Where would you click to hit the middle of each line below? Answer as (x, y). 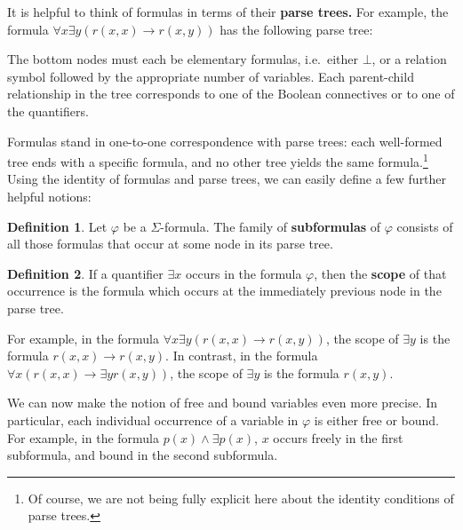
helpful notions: (49, 196)
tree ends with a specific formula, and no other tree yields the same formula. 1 (218, 160)
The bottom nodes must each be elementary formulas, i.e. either (183, 59)
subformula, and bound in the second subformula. (143, 455)
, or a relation (409, 59)
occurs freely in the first (338, 437)
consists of (425, 226)
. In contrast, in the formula (242, 356)
